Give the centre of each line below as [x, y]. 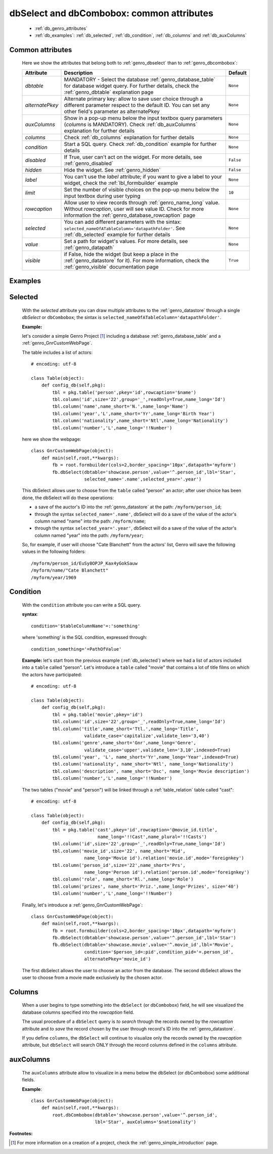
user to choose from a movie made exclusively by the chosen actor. [92, 978]
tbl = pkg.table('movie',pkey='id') [98, 714]
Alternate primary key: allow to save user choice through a [133, 99]
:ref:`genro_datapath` [89, 247]
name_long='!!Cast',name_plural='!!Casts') [152, 837]
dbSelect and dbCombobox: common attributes [111, 13]
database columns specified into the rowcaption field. [78, 1012]
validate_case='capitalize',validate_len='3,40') [147, 736]
